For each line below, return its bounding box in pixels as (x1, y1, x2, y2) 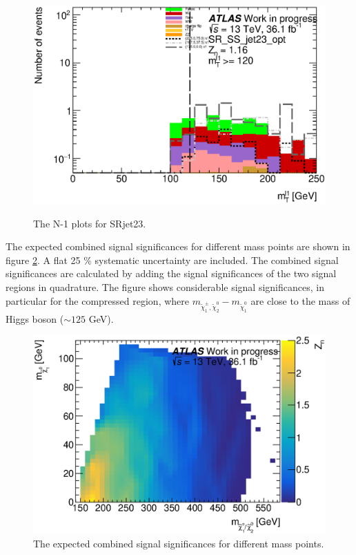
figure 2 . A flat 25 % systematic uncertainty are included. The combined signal (6, 252, 339, 267)
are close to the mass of (250, 293, 350, 308)
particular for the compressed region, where (6, 293, 189, 308)
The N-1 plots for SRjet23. (33, 216, 146, 230)
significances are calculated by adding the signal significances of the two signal (6, 266, 337, 281)
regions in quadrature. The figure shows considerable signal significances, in (6, 279, 324, 294)
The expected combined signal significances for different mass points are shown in (6, 239, 350, 254)
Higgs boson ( (6, 311, 64, 326)
